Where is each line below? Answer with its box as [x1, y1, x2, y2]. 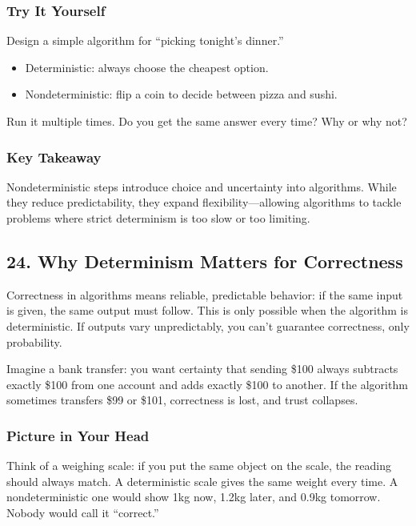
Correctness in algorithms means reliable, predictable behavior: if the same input [6, 286, 403, 303]
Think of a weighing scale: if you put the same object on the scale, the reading [6, 457, 391, 474]
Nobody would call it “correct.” [6, 504, 159, 520]
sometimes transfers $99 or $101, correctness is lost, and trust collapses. [6, 391, 358, 408]
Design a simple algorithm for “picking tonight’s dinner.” [6, 32, 284, 49]
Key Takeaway [6, 147, 102, 167]
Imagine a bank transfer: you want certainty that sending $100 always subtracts [6, 360, 398, 377]
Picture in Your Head [6, 425, 150, 445]
